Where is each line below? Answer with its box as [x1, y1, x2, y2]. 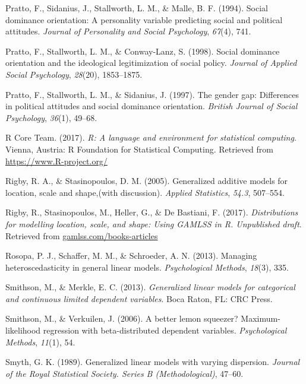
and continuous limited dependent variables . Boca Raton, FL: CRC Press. [5, 292, 273, 304]
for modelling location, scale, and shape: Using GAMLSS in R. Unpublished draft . [5, 217, 302, 230]
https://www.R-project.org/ [5, 154, 108, 167]
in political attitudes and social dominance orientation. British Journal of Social [5, 100, 298, 112]
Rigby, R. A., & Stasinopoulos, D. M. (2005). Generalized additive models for [5, 174, 288, 187]
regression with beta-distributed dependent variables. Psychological [43, 324, 287, 337]
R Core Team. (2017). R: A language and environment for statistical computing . [5, 131, 296, 144]
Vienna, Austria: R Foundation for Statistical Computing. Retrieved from [5, 142, 273, 155]
